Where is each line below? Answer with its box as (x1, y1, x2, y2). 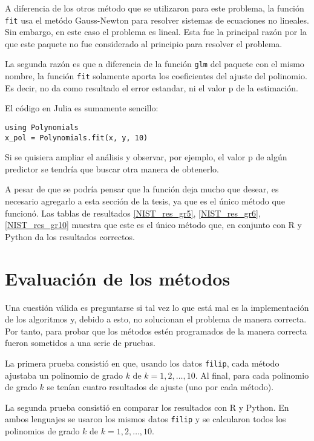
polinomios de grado (5, 425, 80, 437)
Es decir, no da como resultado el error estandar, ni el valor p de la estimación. (5, 81, 298, 94)
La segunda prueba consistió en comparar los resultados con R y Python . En (5, 400, 289, 413)
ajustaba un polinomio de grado (5, 368, 123, 381)
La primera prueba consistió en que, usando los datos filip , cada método (5, 356, 280, 369)
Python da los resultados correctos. (5, 230, 135, 243)
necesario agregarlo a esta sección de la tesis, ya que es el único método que (5, 195, 285, 207)
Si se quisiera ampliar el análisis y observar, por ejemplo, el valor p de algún (5, 151, 287, 163)
